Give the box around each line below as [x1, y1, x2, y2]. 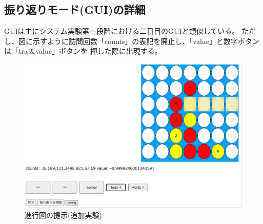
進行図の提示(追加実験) [25, 209, 102, 220]
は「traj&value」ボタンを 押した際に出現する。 [4, 46, 162, 56]
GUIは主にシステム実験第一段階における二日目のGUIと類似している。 [4, 26, 239, 36]
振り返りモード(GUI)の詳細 [4, 2, 146, 17]
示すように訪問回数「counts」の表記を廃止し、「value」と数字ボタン [32, 35, 259, 46]
